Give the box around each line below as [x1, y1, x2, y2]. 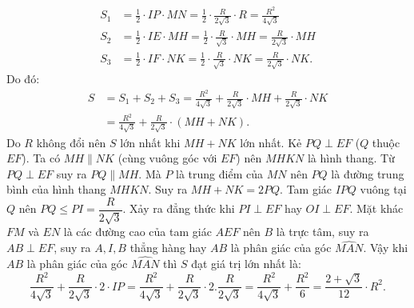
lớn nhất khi [120, 134, 181, 150]
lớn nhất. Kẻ [240, 134, 302, 150]
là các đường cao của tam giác [63, 223, 212, 240]
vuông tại [360, 181, 407, 198]
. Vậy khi [363, 239, 408, 256]
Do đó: [6, 70, 40, 87]
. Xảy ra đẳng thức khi [122, 200, 235, 217]
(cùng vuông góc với [117, 150, 217, 166]
